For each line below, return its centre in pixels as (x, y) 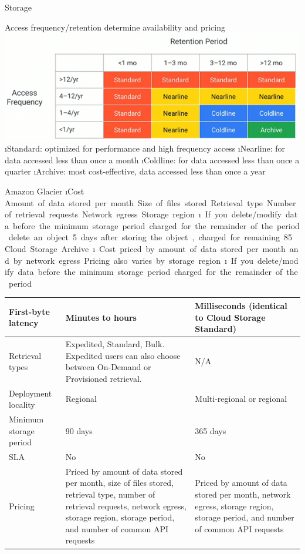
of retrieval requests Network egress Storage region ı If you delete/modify (143, 214)
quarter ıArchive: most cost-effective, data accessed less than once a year (135, 171)
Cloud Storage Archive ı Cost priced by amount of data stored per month (145, 249)
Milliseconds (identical (241, 305)
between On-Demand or (108, 367)
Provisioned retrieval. (104, 378)
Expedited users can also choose (123, 355)
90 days (79, 430)
